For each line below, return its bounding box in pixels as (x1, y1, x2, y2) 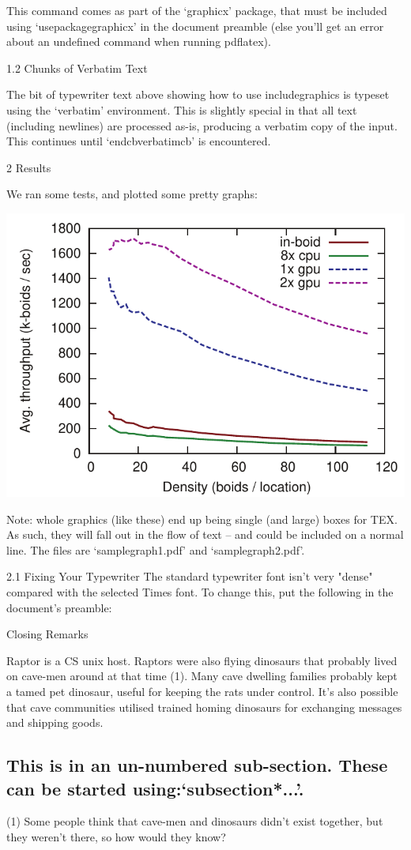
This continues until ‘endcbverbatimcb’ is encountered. (6, 133, 271, 149)
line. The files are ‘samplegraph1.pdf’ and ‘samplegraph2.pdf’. (6, 541, 305, 558)
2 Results (6, 159, 51, 175)
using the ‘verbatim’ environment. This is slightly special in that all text (6, 101, 357, 118)
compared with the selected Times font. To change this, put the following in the (6, 584, 394, 600)
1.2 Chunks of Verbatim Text (6, 59, 148, 76)
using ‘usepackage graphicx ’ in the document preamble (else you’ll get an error (6, 17, 384, 34)
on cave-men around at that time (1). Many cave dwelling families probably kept (6, 668, 398, 684)
